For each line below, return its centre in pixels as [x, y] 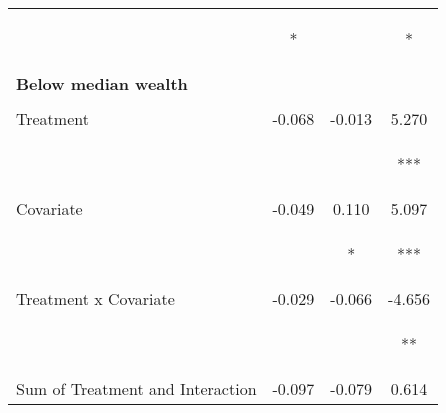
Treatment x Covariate [95, 298]
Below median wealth [102, 83]
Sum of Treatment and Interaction [136, 388]
